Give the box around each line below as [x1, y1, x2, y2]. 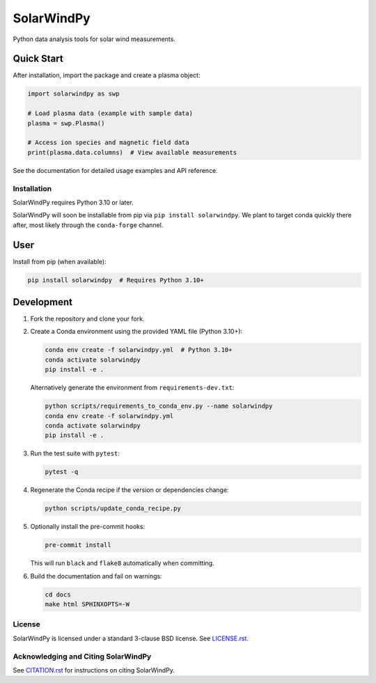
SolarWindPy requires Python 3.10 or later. [13, 198, 134, 206]
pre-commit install [45, 541, 111, 549]
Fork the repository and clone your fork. [30, 314, 145, 323]
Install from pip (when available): [13, 257, 107, 266]
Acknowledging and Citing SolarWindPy [13, 652, 152, 661]
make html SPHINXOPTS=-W [45, 600, 130, 608]
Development [13, 296, 73, 308]
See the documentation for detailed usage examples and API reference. [13, 166, 219, 174]
